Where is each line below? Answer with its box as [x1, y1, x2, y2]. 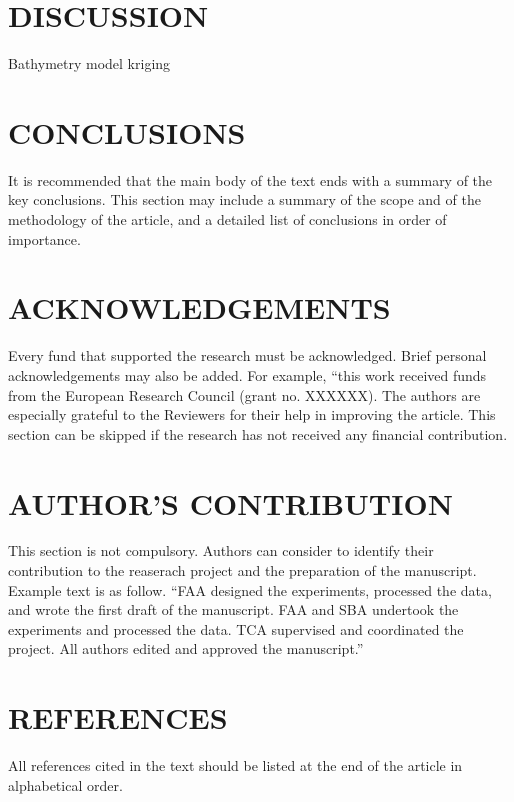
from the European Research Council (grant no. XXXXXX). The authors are [8, 384, 481, 405]
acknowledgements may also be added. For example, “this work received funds [8, 364, 487, 385]
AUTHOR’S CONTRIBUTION [8, 482, 453, 523]
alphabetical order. [8, 774, 123, 795]
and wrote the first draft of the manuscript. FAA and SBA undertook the [8, 599, 459, 620]
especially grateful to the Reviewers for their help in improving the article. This [8, 404, 496, 425]
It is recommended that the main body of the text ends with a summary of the [8, 169, 493, 190]
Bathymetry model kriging [8, 53, 171, 74]
